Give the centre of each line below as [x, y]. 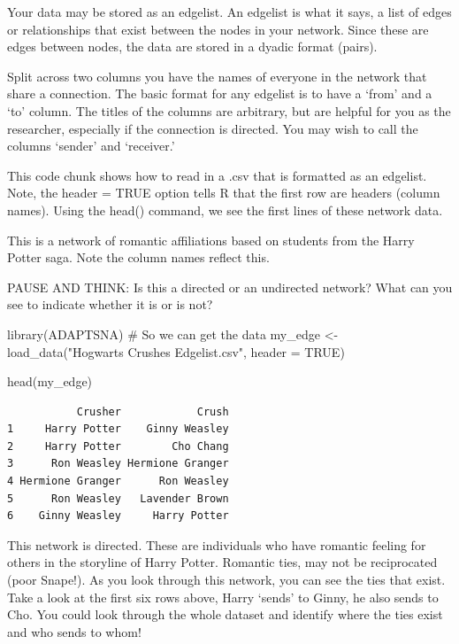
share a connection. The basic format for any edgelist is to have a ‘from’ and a [220, 93]
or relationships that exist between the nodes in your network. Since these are [218, 29]
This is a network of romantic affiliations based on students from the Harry [211, 240]
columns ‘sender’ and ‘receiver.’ [91, 146]
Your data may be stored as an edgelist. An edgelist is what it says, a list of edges [229, 12]
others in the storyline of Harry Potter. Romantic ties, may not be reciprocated [222, 562]
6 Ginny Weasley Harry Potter [118, 516]
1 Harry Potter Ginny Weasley [118, 429]
